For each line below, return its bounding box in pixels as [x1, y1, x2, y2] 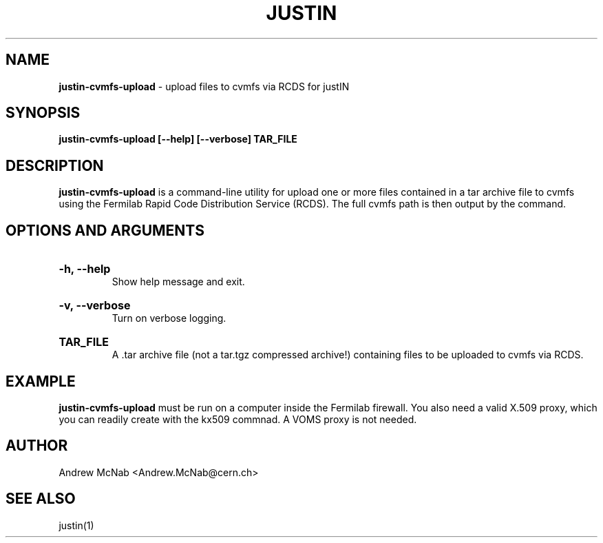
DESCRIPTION [6, 156, 104, 174]
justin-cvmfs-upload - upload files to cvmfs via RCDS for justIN [59, 80, 350, 92]
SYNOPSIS [6, 104, 81, 122]
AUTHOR [6, 437, 68, 455]
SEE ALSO [6, 490, 76, 508]
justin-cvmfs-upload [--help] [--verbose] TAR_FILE [59, 133, 297, 145]
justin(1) [59, 519, 94, 531]
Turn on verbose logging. [112, 312, 226, 325]
